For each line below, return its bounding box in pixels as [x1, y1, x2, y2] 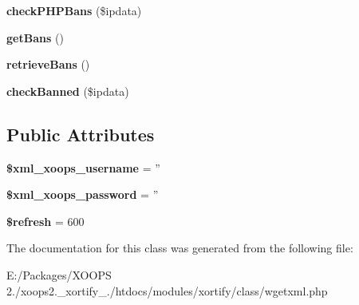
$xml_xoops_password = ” [6, 186, 159, 203]
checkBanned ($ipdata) [6, 82, 129, 99]
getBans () [6, 29, 64, 46]
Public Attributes [6, 121, 155, 146]
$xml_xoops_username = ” [6, 159, 160, 176]
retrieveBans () [6, 56, 90, 73]
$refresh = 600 [6, 212, 85, 229]
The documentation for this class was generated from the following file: [6, 240, 353, 256]
